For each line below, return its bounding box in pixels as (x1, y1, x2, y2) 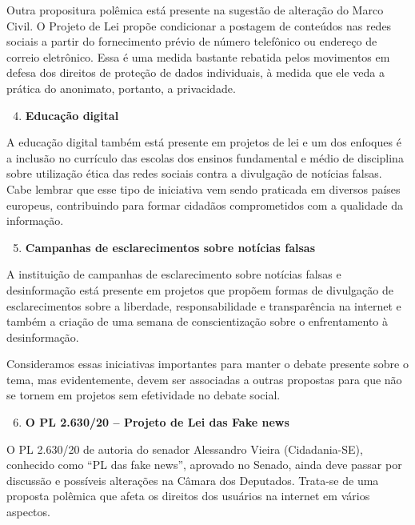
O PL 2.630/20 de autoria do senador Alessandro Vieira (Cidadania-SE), (6, 440, 363, 457)
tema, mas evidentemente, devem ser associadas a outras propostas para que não (6, 371, 402, 387)
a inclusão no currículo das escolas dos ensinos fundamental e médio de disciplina (6, 149, 404, 166)
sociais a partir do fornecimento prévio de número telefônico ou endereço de (6, 33, 377, 50)
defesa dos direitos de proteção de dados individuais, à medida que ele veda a (6, 64, 385, 81)
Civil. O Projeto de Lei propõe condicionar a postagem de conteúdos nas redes (6, 17, 392, 34)
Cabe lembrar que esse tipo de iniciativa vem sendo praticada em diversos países (6, 180, 401, 197)
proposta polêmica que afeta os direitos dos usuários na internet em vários (6, 487, 370, 504)
